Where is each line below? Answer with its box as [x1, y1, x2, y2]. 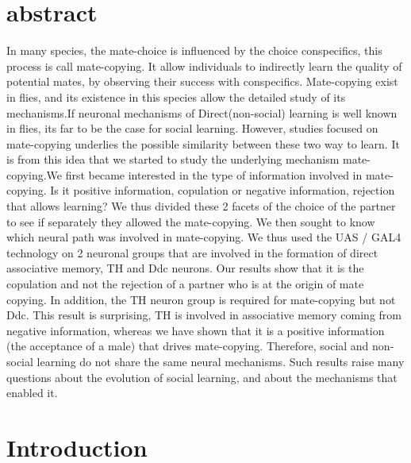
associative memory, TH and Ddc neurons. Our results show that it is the [6, 260, 364, 276]
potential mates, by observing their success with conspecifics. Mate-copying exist [6, 73, 398, 90]
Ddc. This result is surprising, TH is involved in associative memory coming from [6, 307, 401, 323]
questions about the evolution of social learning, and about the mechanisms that [6, 368, 398, 385]
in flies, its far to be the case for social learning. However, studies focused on [6, 120, 378, 137]
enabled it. [6, 384, 58, 401]
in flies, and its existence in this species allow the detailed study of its [6, 88, 346, 105]
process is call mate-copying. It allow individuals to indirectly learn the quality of [6, 57, 402, 74]
